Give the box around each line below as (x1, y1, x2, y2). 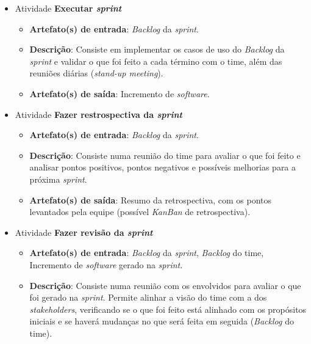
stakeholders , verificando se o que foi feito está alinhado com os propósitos (29, 302, 307, 315)
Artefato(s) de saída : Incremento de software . (29, 87, 210, 100)
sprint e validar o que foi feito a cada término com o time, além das (29, 54, 282, 67)
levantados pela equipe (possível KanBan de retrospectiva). (29, 205, 251, 218)
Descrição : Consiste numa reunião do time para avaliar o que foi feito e (29, 148, 301, 161)
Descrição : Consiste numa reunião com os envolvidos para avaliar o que (29, 279, 301, 291)
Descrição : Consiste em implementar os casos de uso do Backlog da (29, 43, 285, 56)
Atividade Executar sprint (15, 2, 122, 14)
